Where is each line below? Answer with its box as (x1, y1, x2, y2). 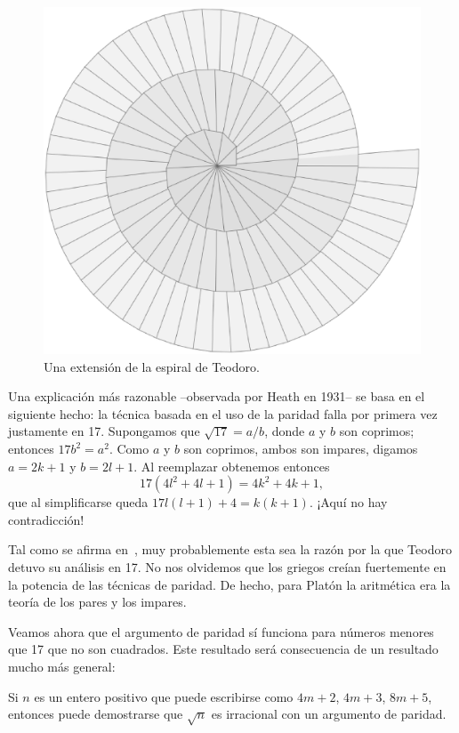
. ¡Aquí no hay (309, 493, 388, 511)
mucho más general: (8, 656, 116, 675)
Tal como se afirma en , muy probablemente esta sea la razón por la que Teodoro (8, 540, 452, 559)
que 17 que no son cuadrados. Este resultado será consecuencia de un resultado (8, 640, 439, 658)
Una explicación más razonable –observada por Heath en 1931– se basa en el (8, 387, 425, 406)
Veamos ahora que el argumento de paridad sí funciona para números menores (8, 622, 434, 640)
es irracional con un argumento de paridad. (211, 705, 447, 723)
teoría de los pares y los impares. (8, 592, 187, 611)
